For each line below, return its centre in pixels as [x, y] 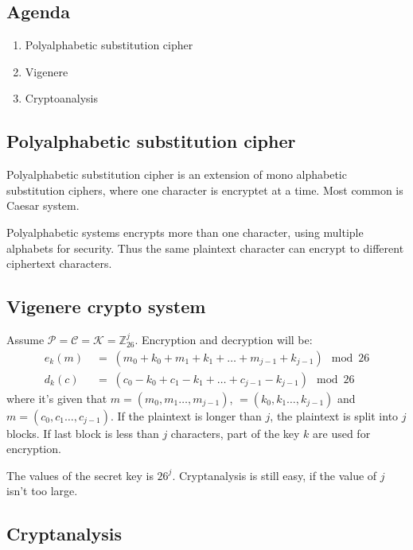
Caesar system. [43, 205]
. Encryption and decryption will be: [224, 339]
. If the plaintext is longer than [186, 415]
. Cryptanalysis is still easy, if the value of [275, 475]
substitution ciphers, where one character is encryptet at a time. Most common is [205, 190]
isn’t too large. [42, 491]
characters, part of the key [235, 433]
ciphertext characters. [59, 263]
